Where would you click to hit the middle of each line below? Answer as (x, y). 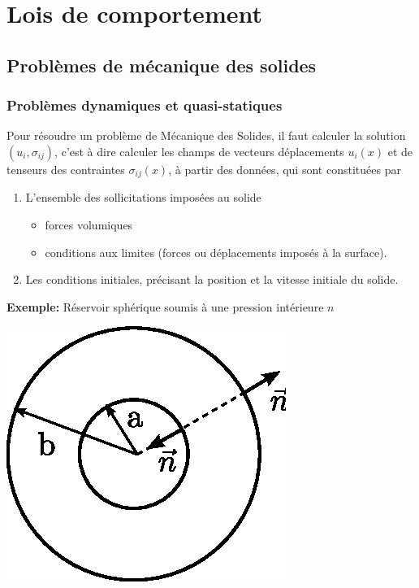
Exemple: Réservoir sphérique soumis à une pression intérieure (165, 306)
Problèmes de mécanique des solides (162, 65)
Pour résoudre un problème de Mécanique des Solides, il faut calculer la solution (206, 135)
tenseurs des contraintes (66, 169)
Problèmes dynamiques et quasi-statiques (145, 105)
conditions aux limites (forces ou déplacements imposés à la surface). (216, 252)
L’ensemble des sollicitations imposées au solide (143, 197)
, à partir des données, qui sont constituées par (285, 169)
